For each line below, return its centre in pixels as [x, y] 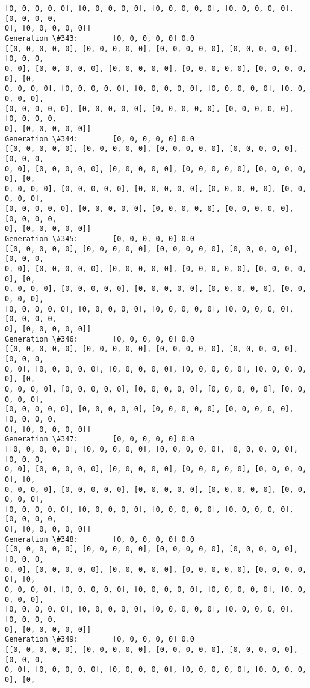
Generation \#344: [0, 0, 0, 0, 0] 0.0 [100, 139]
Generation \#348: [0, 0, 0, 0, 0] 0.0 [100, 539]
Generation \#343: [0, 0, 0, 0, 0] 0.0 [100, 38]
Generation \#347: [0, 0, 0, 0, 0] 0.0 [100, 439]
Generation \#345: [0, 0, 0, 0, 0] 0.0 [100, 239]
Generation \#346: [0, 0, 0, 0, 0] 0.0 [100, 339]
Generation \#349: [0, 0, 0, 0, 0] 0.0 [100, 640]
